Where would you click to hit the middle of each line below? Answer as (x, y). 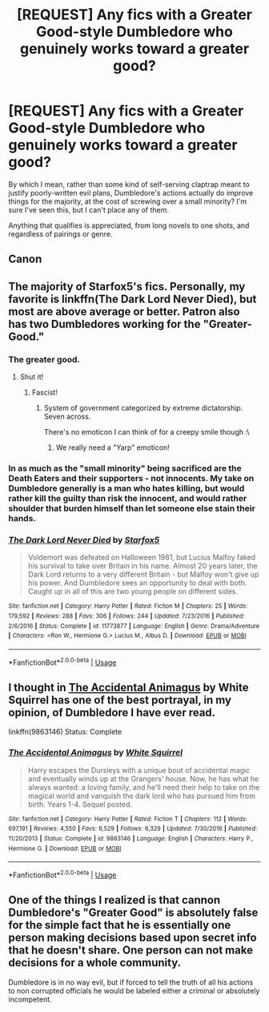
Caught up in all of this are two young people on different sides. (133, 592)
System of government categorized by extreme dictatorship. (143, 408)
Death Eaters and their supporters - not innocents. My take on (131, 478)
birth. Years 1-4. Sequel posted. (80, 804)
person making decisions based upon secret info (133, 938)
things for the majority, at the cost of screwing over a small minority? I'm (127, 201)
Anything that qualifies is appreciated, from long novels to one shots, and (129, 225)
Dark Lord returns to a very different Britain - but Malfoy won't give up (143, 574)
